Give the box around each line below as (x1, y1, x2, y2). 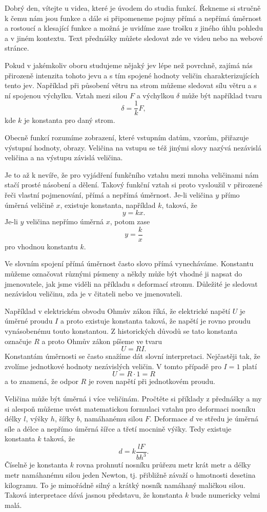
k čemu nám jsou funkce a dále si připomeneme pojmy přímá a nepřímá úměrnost (5, 12, 262, 23)
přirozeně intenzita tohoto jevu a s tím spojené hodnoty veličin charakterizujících (5, 70, 259, 80)
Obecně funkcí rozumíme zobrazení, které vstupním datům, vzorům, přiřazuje (5, 132, 249, 142)
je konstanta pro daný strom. (24, 115, 115, 125)
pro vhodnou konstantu (5, 241, 78, 251)
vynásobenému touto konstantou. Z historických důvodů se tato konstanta (5, 325, 238, 336)
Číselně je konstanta (5, 459, 68, 470)
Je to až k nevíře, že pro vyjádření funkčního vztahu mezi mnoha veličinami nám (5, 169, 259, 180)
